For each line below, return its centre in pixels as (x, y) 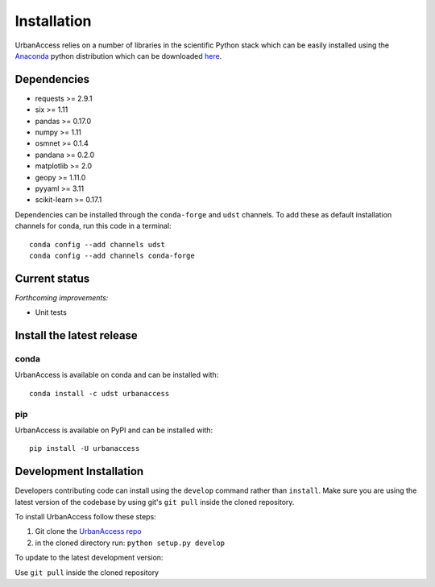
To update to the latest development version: (89, 558)
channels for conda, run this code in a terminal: (93, 226)
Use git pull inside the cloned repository (87, 573)
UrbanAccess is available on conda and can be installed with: (117, 375)
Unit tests (51, 312)
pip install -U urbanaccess (85, 449)
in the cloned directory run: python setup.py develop (130, 543)
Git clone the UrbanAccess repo (88, 531)
